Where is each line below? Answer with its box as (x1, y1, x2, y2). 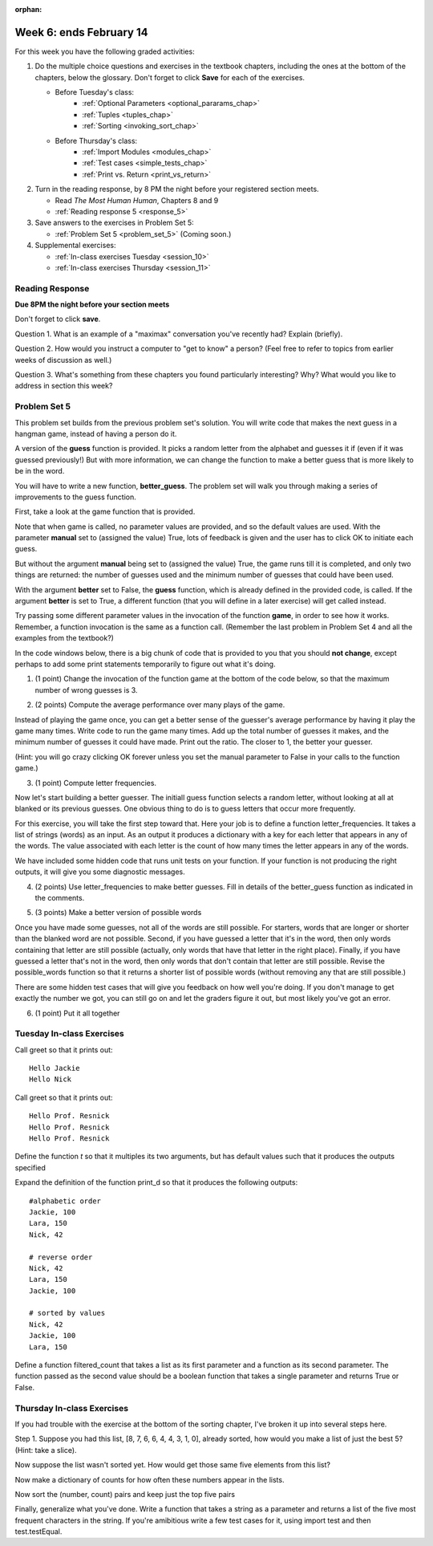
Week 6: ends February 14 (14, 25, 148, 39)
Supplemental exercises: (34, 241, 116, 250)
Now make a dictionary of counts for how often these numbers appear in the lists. (14, 1475, 285, 1484)
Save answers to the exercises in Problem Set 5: (34, 218, 194, 228)
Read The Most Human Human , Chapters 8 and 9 (55, 195, 219, 205)
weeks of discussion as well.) (14, 355, 112, 364)
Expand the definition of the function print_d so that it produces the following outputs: (14, 1178, 298, 1187)
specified (14, 1162, 46, 1172)
